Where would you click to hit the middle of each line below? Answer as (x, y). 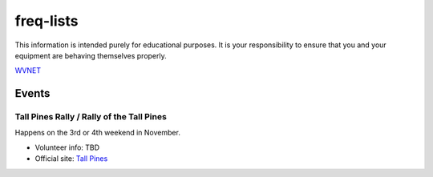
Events (32, 93)
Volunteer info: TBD (67, 147)
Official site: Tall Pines (71, 159)
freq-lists (47, 21)
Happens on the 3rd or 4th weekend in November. (97, 133)
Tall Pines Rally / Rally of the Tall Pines (91, 117)
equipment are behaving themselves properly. (91, 55)
